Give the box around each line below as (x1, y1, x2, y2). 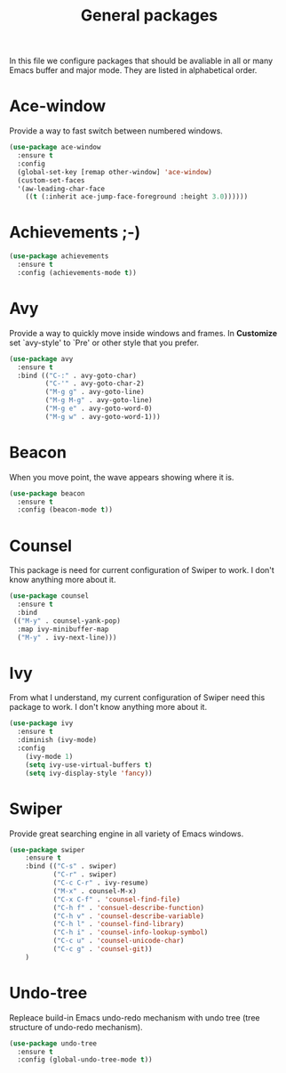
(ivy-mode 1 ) (25, 752, 74, 761)
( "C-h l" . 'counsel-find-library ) (52, 920, 185, 929)
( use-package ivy (9, 719, 74, 728)
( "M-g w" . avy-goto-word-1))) (44, 412, 162, 421)
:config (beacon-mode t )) (17, 505, 114, 514)
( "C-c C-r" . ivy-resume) (52, 878, 149, 887)
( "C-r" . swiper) (52, 870, 117, 879)
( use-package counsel (9, 592, 90, 601)
